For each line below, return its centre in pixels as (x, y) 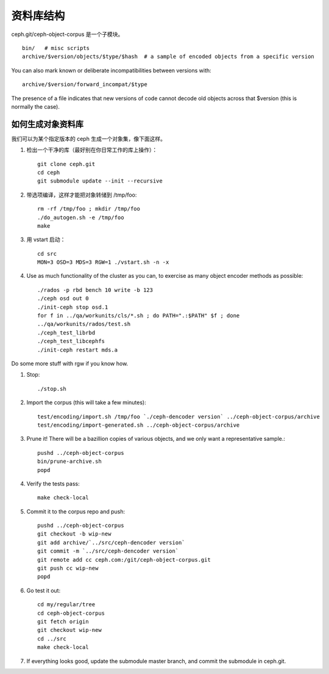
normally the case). (36, 106)
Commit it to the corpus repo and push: (76, 511)
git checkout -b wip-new (74, 534)
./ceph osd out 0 (63, 299)
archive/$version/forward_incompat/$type (85, 85)
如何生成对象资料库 (47, 124)
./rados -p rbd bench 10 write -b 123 (95, 290)
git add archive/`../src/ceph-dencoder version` (111, 542)
